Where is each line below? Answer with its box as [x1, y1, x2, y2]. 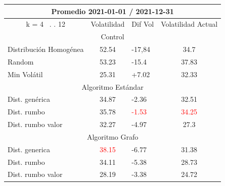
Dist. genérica [8, 94, 50, 104]
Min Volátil [8, 69, 43, 79]
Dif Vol [131, 19, 154, 29]
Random [8, 56, 34, 67]
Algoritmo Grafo [86, 131, 139, 142]
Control [101, 31, 124, 42]
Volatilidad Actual [161, 19, 218, 29]
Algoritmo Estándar [81, 81, 144, 92]
